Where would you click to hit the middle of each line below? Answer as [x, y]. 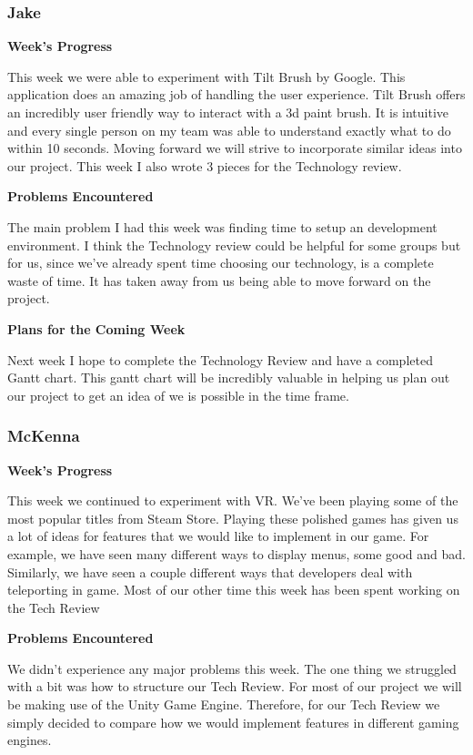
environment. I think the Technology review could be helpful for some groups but [234, 245]
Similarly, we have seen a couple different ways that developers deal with [210, 571]
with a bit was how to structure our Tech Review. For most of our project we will [235, 686]
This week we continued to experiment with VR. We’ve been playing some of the [233, 500]
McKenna [44, 436]
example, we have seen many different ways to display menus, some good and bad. [236, 553]
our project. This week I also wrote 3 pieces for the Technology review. [205, 165]
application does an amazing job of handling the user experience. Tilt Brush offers [236, 94]
